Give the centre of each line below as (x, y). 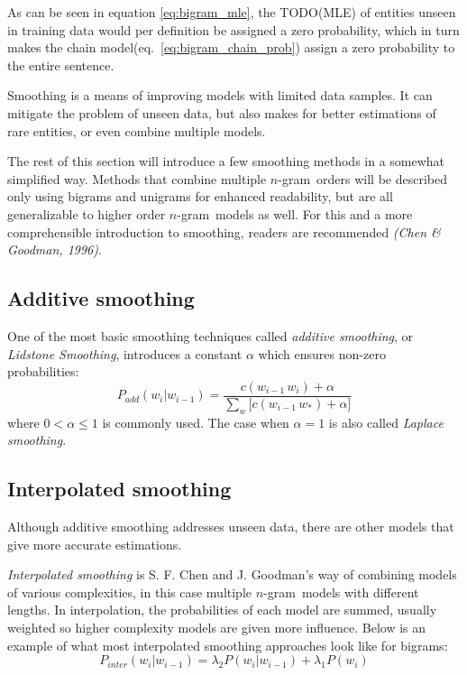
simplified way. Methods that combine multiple (137, 178)
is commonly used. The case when (196, 422)
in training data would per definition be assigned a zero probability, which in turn (233, 29)
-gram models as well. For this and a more (295, 213)
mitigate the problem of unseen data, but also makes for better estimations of (222, 112)
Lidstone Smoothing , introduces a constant (125, 353)
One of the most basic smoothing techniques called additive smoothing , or (211, 335)
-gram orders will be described (363, 178)
